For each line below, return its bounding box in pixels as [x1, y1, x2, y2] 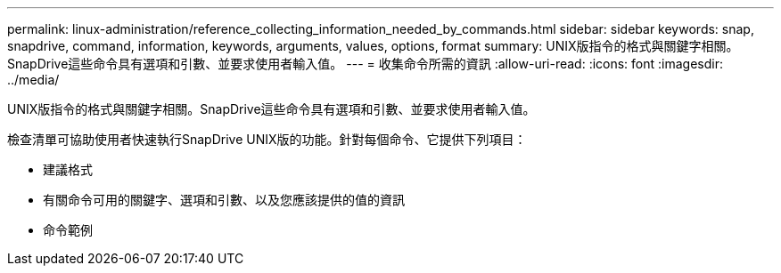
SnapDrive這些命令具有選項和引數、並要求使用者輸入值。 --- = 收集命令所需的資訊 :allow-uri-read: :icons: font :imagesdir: [7, 56, 724, 71]
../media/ [7, 72, 60, 87]
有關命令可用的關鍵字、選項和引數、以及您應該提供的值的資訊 [43, 192, 405, 207]
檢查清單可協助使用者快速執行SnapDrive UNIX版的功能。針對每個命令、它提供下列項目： [7, 132, 527, 147]
